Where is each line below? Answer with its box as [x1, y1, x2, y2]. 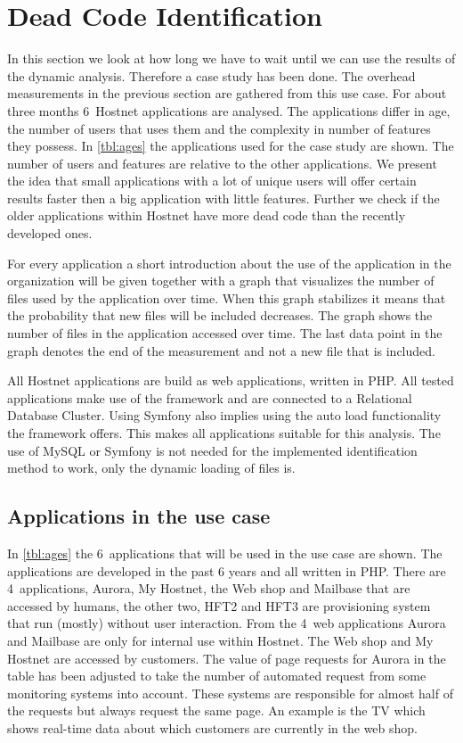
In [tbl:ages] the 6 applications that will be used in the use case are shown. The [7, 543, 443, 562]
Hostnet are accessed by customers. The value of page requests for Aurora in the [7, 648, 446, 667]
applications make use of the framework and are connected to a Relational [7, 388, 412, 407]
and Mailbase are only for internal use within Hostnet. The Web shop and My [7, 631, 434, 649]
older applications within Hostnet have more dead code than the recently [7, 206, 406, 225]
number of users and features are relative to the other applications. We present [7, 153, 437, 172]
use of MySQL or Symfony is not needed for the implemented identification [7, 441, 418, 459]
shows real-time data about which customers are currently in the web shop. [7, 718, 418, 737]
